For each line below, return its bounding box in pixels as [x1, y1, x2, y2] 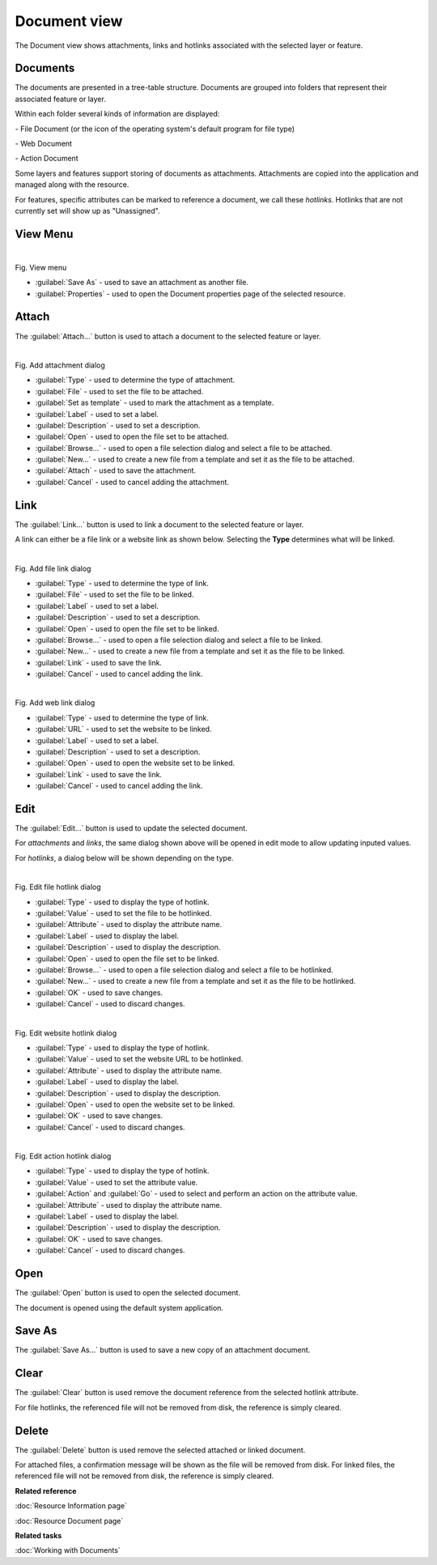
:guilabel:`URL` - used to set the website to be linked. [35, 725, 212, 734]
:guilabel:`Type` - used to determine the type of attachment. [35, 375, 235, 385]
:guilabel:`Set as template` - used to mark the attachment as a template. [35, 398, 274, 408]
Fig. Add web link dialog [15, 698, 95, 708]
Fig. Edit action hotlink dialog [15, 1151, 112, 1161]
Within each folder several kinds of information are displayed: [15, 109, 220, 119]
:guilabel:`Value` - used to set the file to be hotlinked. [35, 908, 212, 918]
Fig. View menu [15, 262, 67, 272]
